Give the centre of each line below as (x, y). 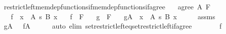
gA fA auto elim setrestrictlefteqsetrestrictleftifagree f (113, 26)
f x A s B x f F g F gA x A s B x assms (113, 16)
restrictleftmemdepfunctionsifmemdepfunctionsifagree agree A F (107, 6)
